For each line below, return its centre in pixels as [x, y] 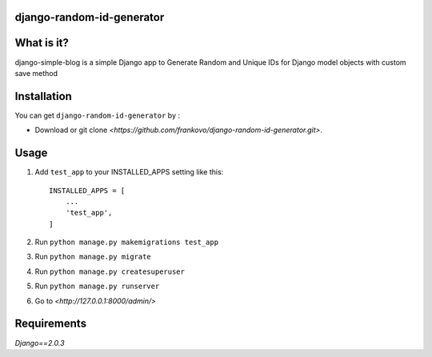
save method [36, 73]
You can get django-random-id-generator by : [97, 115]
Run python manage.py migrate [93, 257]
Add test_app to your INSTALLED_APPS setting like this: [129, 172]
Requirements [51, 324]
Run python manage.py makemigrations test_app [127, 242]
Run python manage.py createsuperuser [110, 271]
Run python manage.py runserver [97, 286]
